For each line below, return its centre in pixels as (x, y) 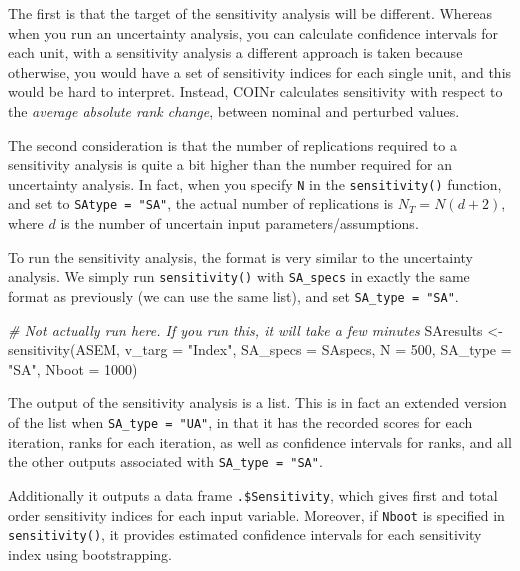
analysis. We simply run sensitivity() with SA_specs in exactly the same (239, 276)
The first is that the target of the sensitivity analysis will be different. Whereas (250, 13)
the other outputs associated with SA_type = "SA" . (165, 461)
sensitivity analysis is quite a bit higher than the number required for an (230, 164)
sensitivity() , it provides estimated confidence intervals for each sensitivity (245, 534)
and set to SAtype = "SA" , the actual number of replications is (201, 203)
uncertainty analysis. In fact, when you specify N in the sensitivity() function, (255, 183)
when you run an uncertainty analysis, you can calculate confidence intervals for (253, 32)
